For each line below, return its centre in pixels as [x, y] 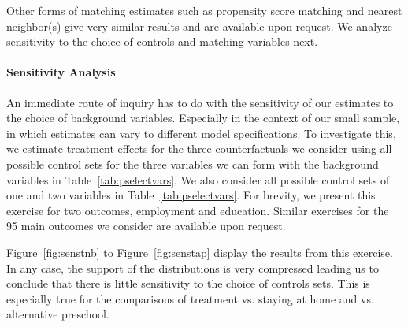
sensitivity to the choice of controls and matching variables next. [162, 41]
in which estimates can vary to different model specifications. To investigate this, [201, 133]
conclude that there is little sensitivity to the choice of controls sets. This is [188, 283]
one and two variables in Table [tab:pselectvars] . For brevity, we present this [191, 195]
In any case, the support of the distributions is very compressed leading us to [193, 268]
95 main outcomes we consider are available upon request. [146, 226]
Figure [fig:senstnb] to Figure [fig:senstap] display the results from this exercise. [200, 252]
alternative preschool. [58, 314]
